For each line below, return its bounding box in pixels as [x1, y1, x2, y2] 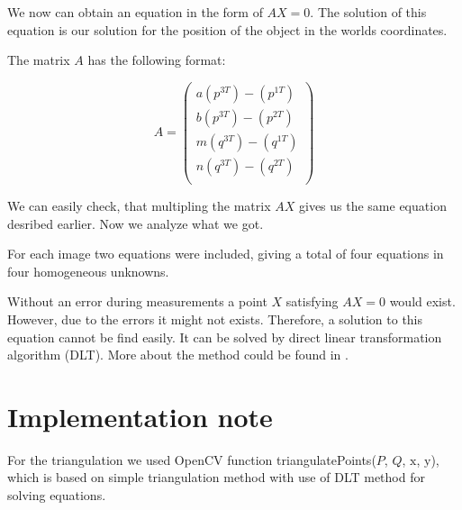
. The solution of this [310, 3, 427, 21]
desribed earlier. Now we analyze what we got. [7, 214, 264, 232]
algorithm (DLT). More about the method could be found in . [7, 345, 349, 364]
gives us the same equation [298, 196, 447, 214]
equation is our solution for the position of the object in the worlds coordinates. [7, 20, 448, 39]
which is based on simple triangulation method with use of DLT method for [7, 468, 425, 487]
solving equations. [7, 486, 106, 505]
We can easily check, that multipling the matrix [7, 196, 271, 214]
